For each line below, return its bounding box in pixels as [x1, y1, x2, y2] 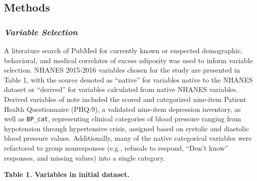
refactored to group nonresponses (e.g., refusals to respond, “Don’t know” [4, 143, 228, 153]
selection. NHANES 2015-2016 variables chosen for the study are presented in [4, 65, 240, 75]
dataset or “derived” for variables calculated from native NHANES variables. [4, 84, 238, 94]
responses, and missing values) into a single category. [4, 152, 165, 163]
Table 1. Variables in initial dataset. [4, 169, 130, 180]
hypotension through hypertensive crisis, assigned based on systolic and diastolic [4, 123, 249, 133]
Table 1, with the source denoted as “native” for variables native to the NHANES [4, 74, 253, 85]
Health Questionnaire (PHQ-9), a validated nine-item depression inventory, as [4, 103, 241, 114]
